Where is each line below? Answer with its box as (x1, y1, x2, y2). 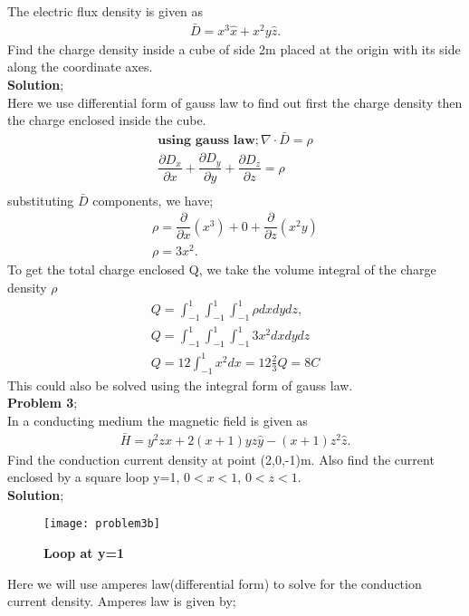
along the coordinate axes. (7, 57, 153, 76)
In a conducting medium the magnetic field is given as (7, 410, 308, 429)
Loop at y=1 (43, 544, 125, 563)
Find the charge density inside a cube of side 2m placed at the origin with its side (7, 39, 461, 58)
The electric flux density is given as (7, 2, 204, 20)
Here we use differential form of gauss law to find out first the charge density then (7, 92, 463, 111)
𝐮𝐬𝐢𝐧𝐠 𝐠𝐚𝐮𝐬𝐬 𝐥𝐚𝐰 (158, 134, 255, 148)
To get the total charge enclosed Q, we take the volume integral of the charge (7, 260, 436, 279)
